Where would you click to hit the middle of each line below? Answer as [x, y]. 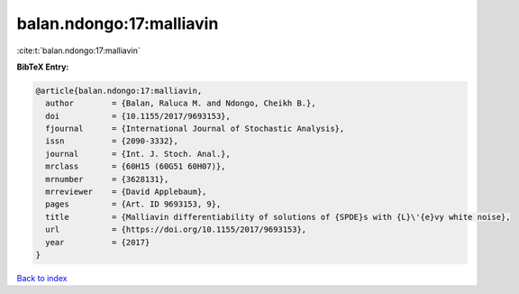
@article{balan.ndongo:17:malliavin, [119, 91]
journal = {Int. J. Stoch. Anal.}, [138, 154]
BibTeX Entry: [43, 67]
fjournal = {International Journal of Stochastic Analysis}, [195, 129]
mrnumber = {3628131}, [107, 179]
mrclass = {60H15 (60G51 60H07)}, [136, 166]
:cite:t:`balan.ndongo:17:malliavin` [79, 51]
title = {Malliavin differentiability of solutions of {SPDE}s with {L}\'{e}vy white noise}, [278, 217]
